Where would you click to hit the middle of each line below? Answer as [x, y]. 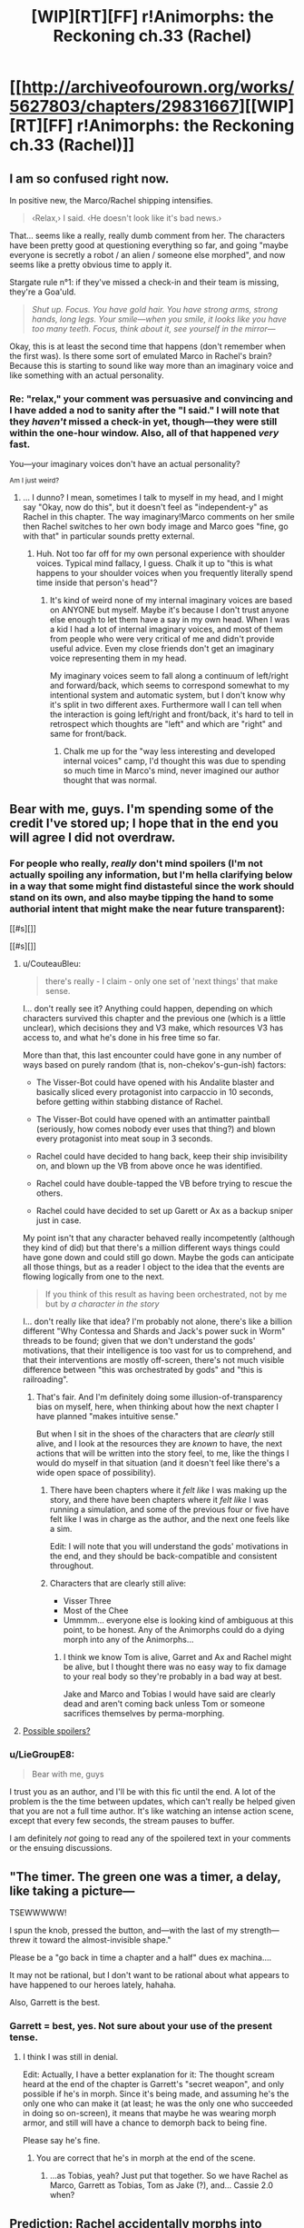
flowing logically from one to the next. [93, 1276]
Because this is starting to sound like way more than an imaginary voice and [152, 366]
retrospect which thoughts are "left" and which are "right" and [166, 724]
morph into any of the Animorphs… [128, 1639]
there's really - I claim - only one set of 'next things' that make [162, 981]
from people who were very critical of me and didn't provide [162, 639]
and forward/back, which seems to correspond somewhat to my [170, 686]
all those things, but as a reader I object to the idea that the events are [153, 1267]
